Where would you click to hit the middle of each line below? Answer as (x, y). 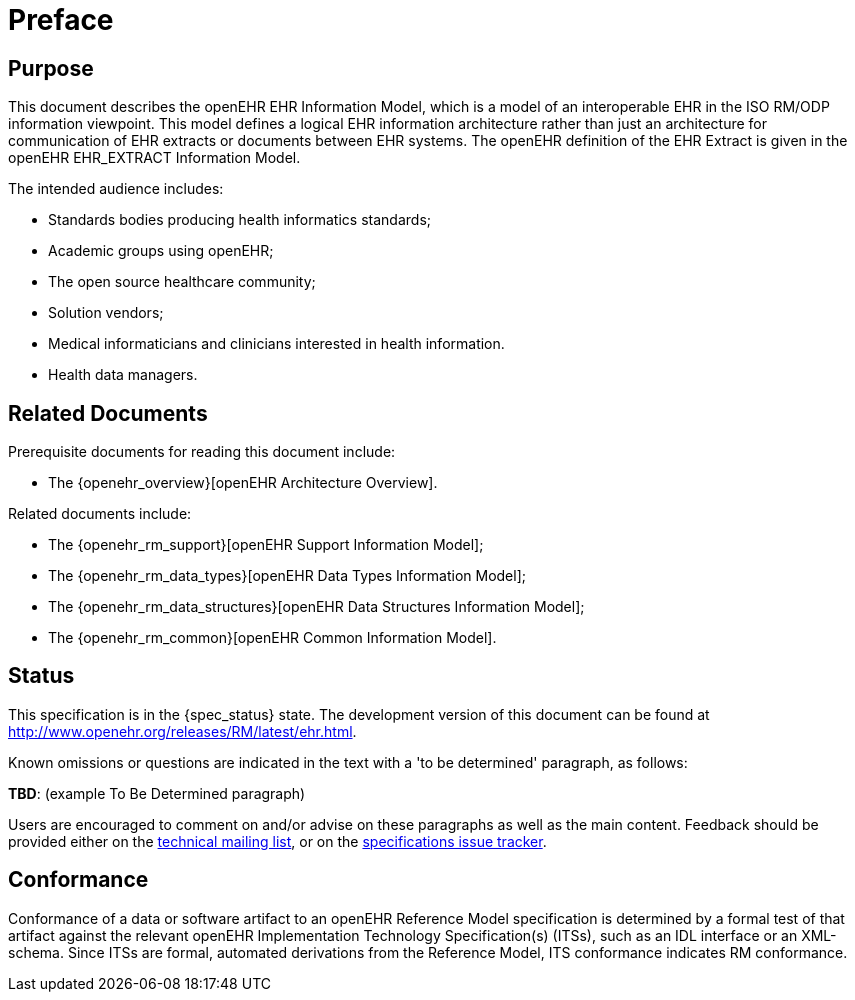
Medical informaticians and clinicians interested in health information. (276, 344)
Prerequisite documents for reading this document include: (202, 452)
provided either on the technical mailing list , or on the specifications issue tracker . (277, 841)
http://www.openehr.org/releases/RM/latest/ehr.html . (182, 731)
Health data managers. (123, 375)
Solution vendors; (106, 313)
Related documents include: (100, 514)
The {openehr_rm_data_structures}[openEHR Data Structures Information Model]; (316, 607)
